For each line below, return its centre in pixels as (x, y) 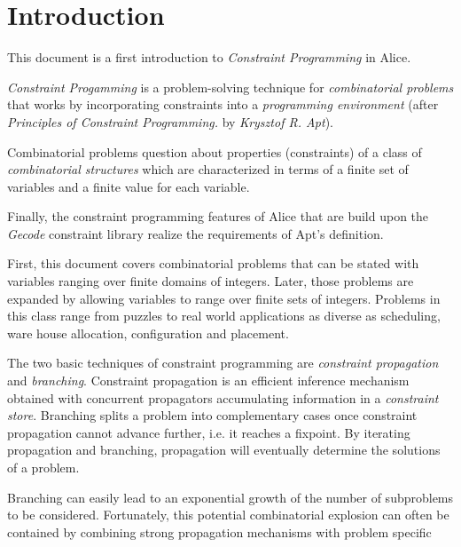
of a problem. (43, 467)
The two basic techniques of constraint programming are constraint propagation (223, 363)
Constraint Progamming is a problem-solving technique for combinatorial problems (230, 87)
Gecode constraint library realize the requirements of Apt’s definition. (195, 233)
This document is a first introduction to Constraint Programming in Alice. (209, 57)
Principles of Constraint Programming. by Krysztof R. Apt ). (170, 121)
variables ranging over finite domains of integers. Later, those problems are (211, 281)
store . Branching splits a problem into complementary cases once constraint (212, 415)
